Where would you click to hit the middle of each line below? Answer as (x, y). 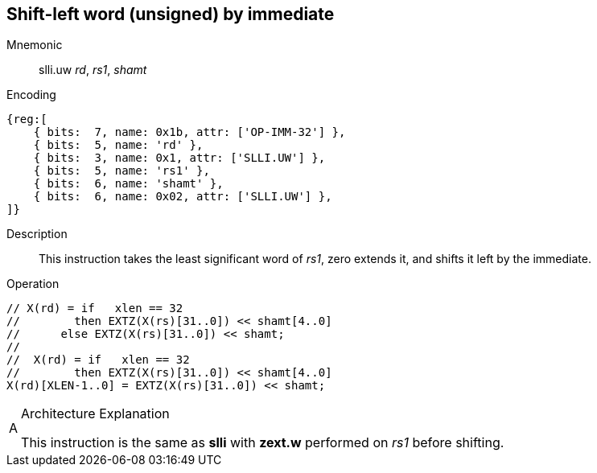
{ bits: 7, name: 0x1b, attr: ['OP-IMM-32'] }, (189, 132)
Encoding (31, 95)
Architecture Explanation (95, 414)
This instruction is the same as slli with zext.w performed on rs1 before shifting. (263, 443)
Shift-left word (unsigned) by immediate (171, 14)
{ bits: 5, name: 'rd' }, (118, 145)
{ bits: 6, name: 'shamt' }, (128, 184)
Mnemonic (35, 45)
